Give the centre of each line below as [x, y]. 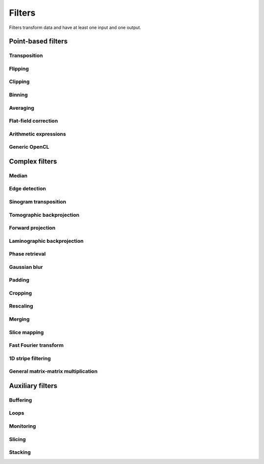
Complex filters [33, 161]
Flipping [19, 69]
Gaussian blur [26, 267]
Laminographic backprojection [46, 241]
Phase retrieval [27, 254]
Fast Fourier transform [36, 345]
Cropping [20, 293]
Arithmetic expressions [37, 134]
